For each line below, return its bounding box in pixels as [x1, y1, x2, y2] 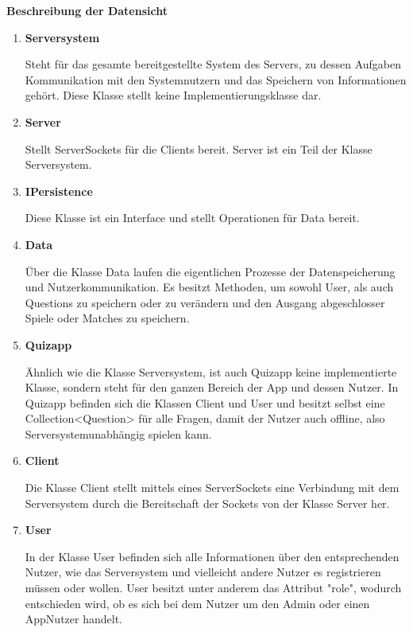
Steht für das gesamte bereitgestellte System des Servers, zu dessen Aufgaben [25, 56, 402, 72]
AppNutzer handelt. [25, 611, 122, 627]
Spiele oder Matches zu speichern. [25, 310, 190, 326]
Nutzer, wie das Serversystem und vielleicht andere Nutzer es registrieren [25, 564, 381, 580]
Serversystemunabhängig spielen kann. [25, 425, 212, 442]
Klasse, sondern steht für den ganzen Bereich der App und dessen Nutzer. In [25, 379, 399, 396]
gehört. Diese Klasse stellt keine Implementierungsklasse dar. [25, 87, 322, 103]
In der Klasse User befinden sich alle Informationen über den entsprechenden [25, 548, 399, 564]
